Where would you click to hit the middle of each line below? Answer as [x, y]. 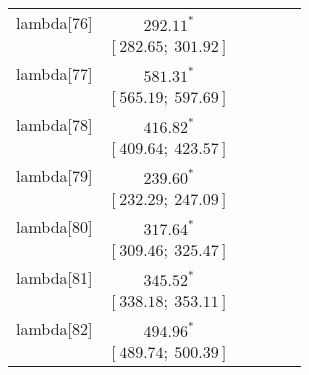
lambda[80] [54, 226]
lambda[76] [54, 22]
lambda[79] [54, 175]
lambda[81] [54, 277]
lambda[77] [54, 73]
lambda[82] [54, 328]
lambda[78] [54, 124]
